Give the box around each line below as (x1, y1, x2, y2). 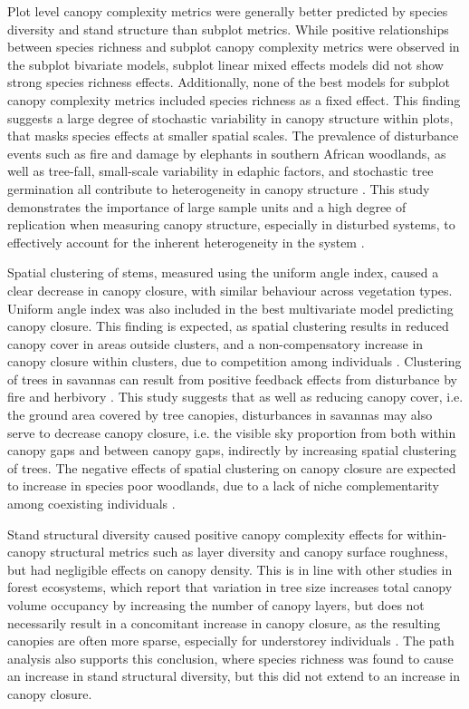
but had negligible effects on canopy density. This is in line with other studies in (7, 559, 453, 578)
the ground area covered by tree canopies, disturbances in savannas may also (7, 405, 433, 424)
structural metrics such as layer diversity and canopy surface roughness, (50, 542, 448, 561)
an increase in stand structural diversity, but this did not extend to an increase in (7, 666, 461, 685)
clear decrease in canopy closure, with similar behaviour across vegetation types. (7, 280, 453, 299)
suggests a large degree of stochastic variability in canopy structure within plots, (7, 108, 454, 127)
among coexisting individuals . (7, 494, 176, 513)
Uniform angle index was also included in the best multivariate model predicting (7, 298, 454, 317)
